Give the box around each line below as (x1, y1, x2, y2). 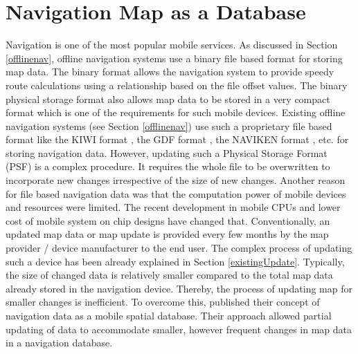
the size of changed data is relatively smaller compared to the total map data (6, 268, 333, 282)
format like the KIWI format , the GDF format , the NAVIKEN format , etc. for (6, 132, 349, 147)
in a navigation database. (6, 335, 113, 350)
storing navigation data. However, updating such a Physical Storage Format (6, 145, 328, 160)
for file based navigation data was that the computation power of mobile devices (6, 186, 346, 201)
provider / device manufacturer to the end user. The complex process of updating (6, 241, 352, 255)
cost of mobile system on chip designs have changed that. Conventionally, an (6, 213, 330, 227)
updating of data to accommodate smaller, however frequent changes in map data (6, 322, 352, 336)
